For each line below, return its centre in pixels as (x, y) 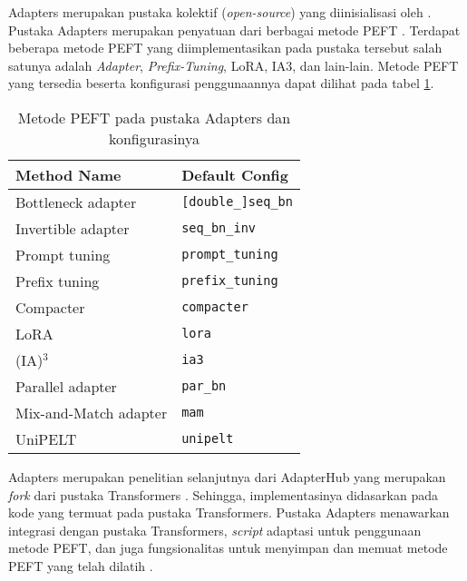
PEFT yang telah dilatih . (81, 565)
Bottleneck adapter (76, 202)
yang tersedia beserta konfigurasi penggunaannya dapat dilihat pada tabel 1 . (221, 83)
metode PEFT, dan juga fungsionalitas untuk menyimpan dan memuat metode (228, 548)
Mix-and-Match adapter (92, 412)
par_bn (204, 386)
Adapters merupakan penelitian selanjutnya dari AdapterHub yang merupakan (227, 476)
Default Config (235, 174)
